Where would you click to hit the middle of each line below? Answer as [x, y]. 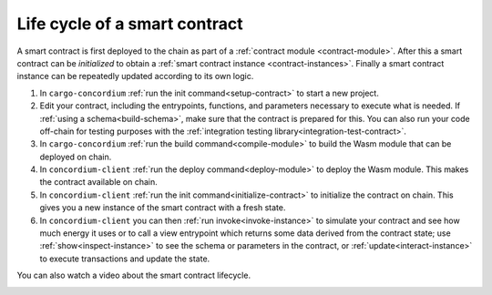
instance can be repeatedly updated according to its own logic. [135, 76]
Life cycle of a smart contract [130, 24]
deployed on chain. [76, 157]
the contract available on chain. [99, 182]
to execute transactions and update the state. [125, 259]
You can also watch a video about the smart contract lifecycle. [133, 275]
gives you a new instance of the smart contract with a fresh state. [163, 208]
